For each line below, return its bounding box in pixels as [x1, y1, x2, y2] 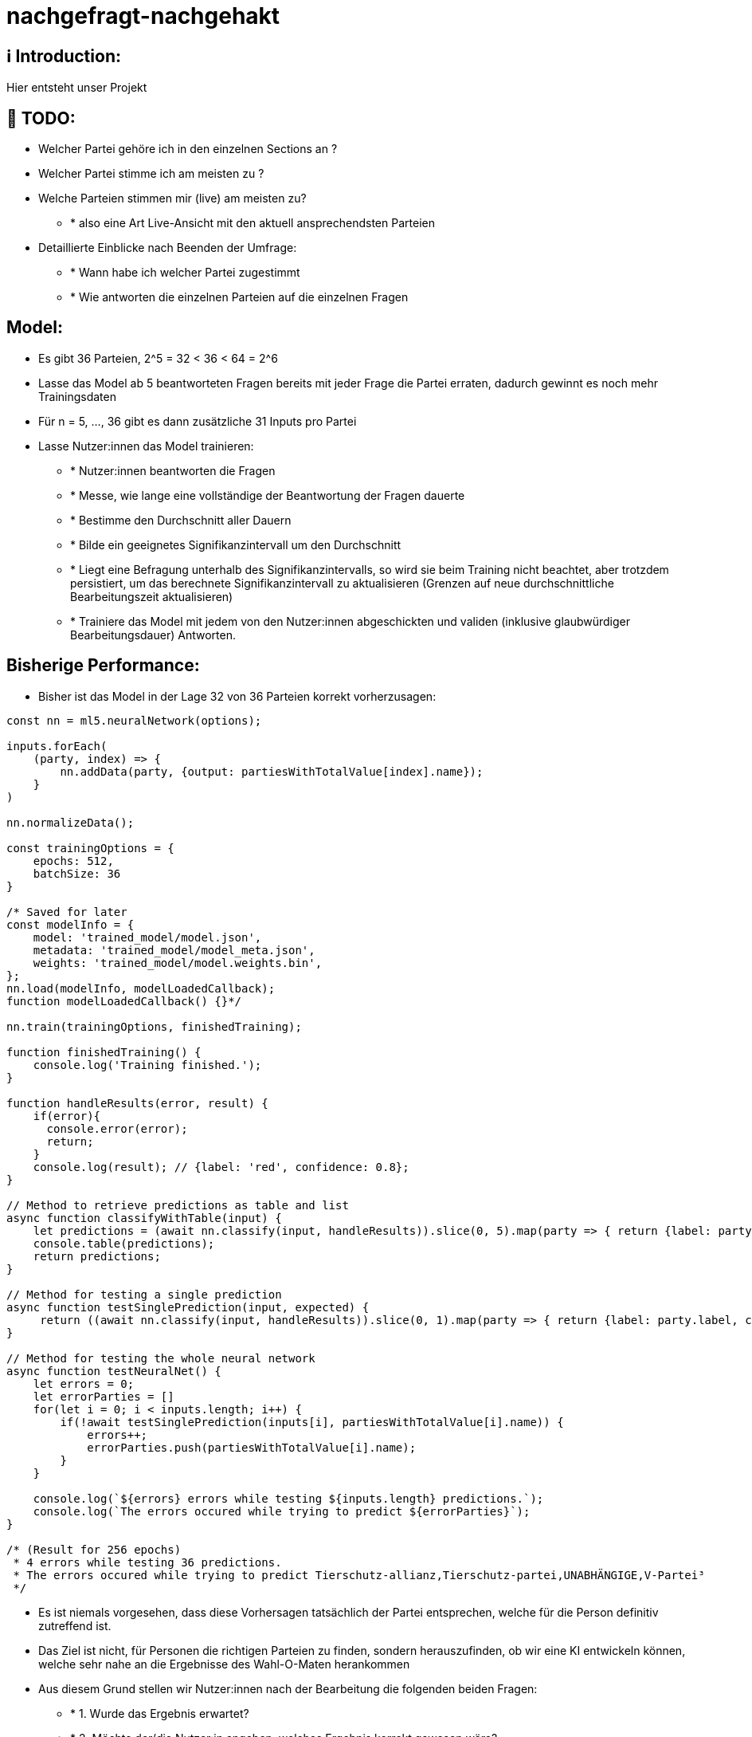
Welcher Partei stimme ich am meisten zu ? [38, 167, 264, 181]
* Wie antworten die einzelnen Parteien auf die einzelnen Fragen [70, 290, 409, 305]
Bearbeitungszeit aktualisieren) [70, 589, 233, 603]
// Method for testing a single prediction [6, 1287, 282, 1301]
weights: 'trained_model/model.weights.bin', [33, 956, 323, 969]
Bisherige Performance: [6, 655, 200, 676]
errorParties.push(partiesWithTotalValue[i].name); [87, 1440, 417, 1454]
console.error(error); [46, 1122, 188, 1135]
